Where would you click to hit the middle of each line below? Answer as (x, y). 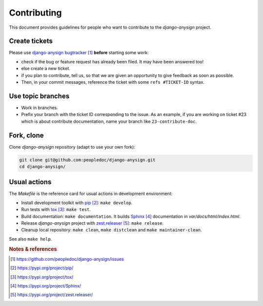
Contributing (35, 13)
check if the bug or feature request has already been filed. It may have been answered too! (113, 61)
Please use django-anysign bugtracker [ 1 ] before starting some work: (79, 53)
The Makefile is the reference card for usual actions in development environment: (91, 194)
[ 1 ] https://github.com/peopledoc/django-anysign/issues (67, 259)
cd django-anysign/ (42, 166)
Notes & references (33, 249)
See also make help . (30, 239)
